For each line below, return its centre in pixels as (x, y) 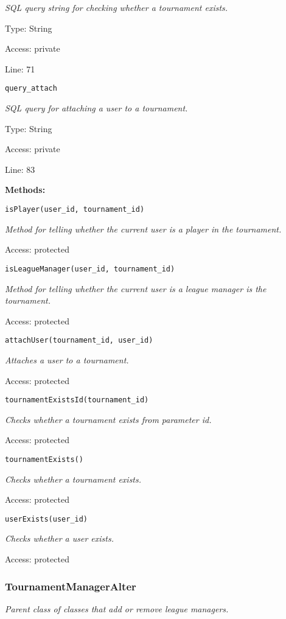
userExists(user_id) (47, 519)
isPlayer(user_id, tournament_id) (75, 209)
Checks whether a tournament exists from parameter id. (108, 419)
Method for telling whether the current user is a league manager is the (136, 288)
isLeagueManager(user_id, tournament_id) (90, 269)
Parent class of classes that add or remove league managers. (117, 608)
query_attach (31, 89)
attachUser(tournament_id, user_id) (79, 341)
